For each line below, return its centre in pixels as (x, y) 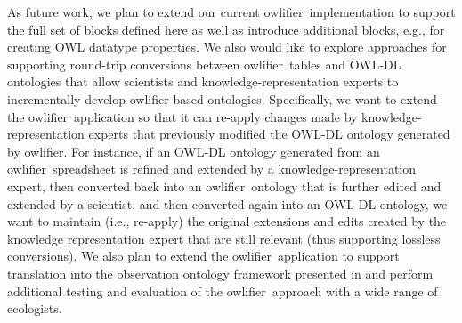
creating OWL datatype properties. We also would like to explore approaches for (227, 47)
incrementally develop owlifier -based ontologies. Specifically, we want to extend (222, 98)
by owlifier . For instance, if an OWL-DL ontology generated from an (194, 151)
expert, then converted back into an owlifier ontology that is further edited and (224, 186)
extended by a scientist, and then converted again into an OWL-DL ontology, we (227, 203)
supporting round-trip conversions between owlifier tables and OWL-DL (204, 64)
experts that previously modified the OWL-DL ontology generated (269, 134)
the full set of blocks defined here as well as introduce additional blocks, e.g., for (226, 29)
